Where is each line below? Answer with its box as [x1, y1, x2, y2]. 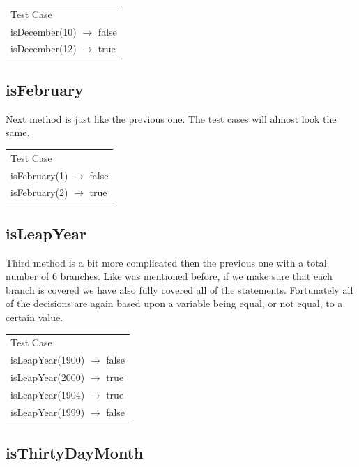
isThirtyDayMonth [6, 442, 144, 464]
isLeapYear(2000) [10, 370, 85, 385]
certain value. [6, 310, 63, 325]
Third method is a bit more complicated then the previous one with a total [6, 255, 327, 269]
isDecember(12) [10, 41, 77, 56]
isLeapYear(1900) [10, 353, 85, 367]
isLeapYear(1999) [10, 404, 85, 419]
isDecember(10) [10, 24, 77, 38]
